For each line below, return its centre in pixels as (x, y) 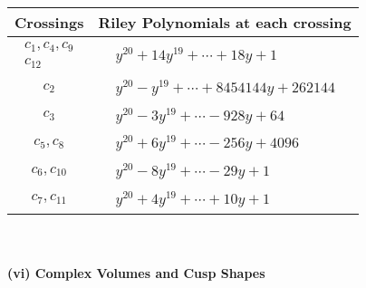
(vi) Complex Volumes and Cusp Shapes (136, 273)
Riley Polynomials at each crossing (225, 22)
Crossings (49, 22)
